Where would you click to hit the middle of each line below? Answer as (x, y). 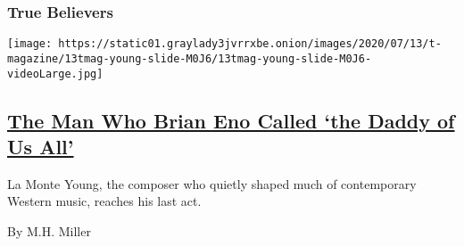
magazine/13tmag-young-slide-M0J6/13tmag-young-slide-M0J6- (190, 58)
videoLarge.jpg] (55, 74)
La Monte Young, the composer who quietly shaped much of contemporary (212, 183)
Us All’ (41, 146)
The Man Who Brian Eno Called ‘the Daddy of (231, 120)
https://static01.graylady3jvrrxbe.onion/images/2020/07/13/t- (250, 44)
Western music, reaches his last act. (104, 201)
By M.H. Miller (49, 230)
